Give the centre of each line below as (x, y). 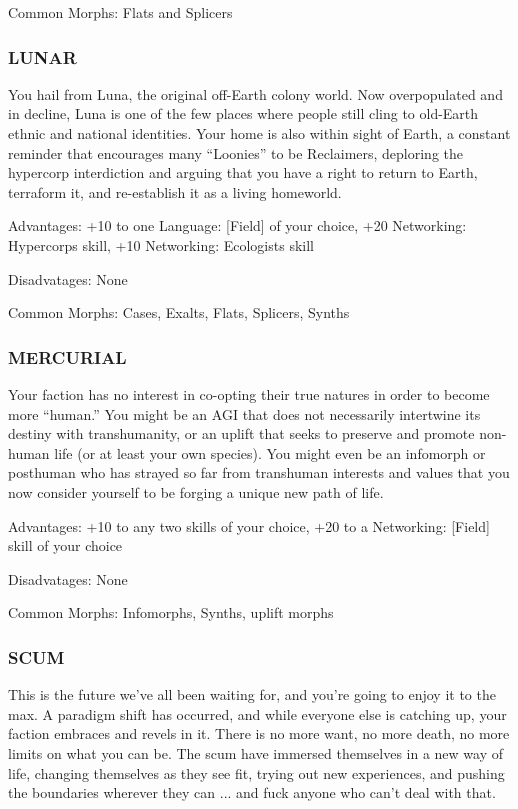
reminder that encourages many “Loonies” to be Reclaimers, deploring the (236, 152)
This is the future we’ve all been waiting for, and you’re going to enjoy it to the (252, 694)
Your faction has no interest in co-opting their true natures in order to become (249, 393)
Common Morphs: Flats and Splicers (120, 12)
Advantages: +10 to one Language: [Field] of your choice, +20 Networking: (237, 225)
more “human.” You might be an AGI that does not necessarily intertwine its (244, 413)
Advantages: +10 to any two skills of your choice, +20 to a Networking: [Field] (249, 525)
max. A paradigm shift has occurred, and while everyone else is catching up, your (257, 713)
